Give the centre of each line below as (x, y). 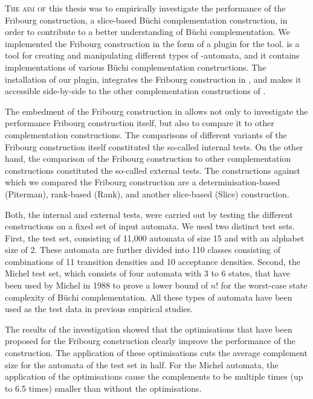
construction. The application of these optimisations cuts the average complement (156, 353)
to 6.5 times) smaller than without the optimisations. (103, 388)
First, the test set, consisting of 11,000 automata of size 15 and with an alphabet (155, 238)
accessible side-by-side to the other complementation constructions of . (135, 91)
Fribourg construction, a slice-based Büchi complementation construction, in (146, 20)
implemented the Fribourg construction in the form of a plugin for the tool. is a (152, 43)
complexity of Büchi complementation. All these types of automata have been (149, 297)
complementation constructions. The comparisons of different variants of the (146, 134)
